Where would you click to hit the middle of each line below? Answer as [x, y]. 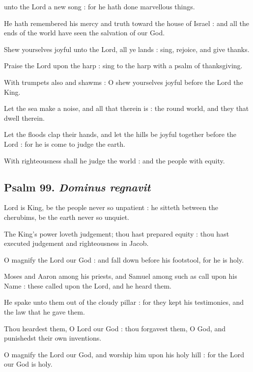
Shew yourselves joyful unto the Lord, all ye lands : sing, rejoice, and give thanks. [127, 49]
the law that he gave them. [44, 312]
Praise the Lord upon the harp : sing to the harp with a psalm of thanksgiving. [123, 66]
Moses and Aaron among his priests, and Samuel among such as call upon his [121, 276]
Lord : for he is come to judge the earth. [65, 144]
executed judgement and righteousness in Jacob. [76, 243]
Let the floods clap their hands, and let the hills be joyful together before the [120, 134]
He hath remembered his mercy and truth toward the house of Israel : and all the [126, 23]
